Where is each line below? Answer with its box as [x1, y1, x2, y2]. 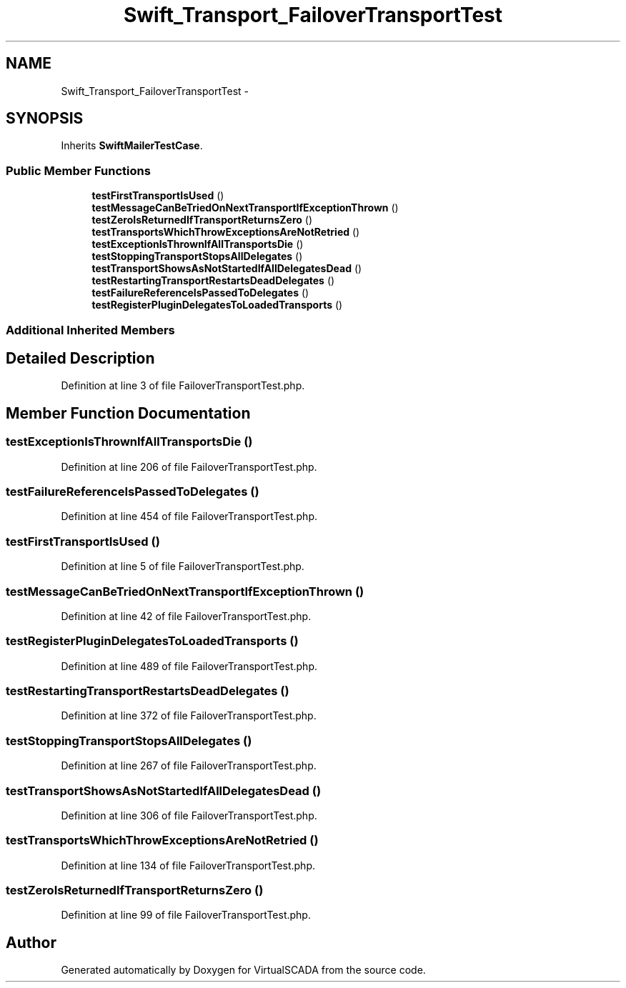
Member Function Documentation [6, 404, 251, 422]
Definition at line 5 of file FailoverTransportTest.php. [61, 560, 304, 573]
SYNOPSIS [6, 109, 84, 128]
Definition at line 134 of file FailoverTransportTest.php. [61, 859, 315, 872]
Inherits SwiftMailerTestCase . [61, 139, 203, 152]
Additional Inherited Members [6, 322, 175, 337]
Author [6, 933, 56, 952]
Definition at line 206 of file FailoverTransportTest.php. [61, 460, 317, 473]
